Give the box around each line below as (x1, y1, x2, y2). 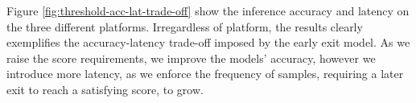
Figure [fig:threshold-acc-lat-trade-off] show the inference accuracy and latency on (6, 2, 410, 19)
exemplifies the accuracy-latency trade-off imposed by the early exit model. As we (6, 34, 410, 51)
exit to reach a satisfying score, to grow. (6, 80, 204, 97)
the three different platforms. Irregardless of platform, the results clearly (6, 18, 363, 35)
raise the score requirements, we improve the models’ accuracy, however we (6, 49, 376, 66)
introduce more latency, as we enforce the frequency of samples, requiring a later (6, 65, 404, 82)
